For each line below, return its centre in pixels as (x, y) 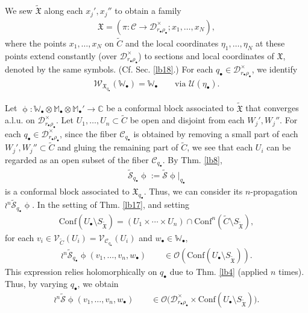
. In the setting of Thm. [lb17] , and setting (111, 205)
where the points (36, 43)
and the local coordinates (172, 43)
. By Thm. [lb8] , (192, 159)
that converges (272, 108)
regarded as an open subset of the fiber (77, 159)
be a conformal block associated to (170, 108)
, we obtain (98, 283)
